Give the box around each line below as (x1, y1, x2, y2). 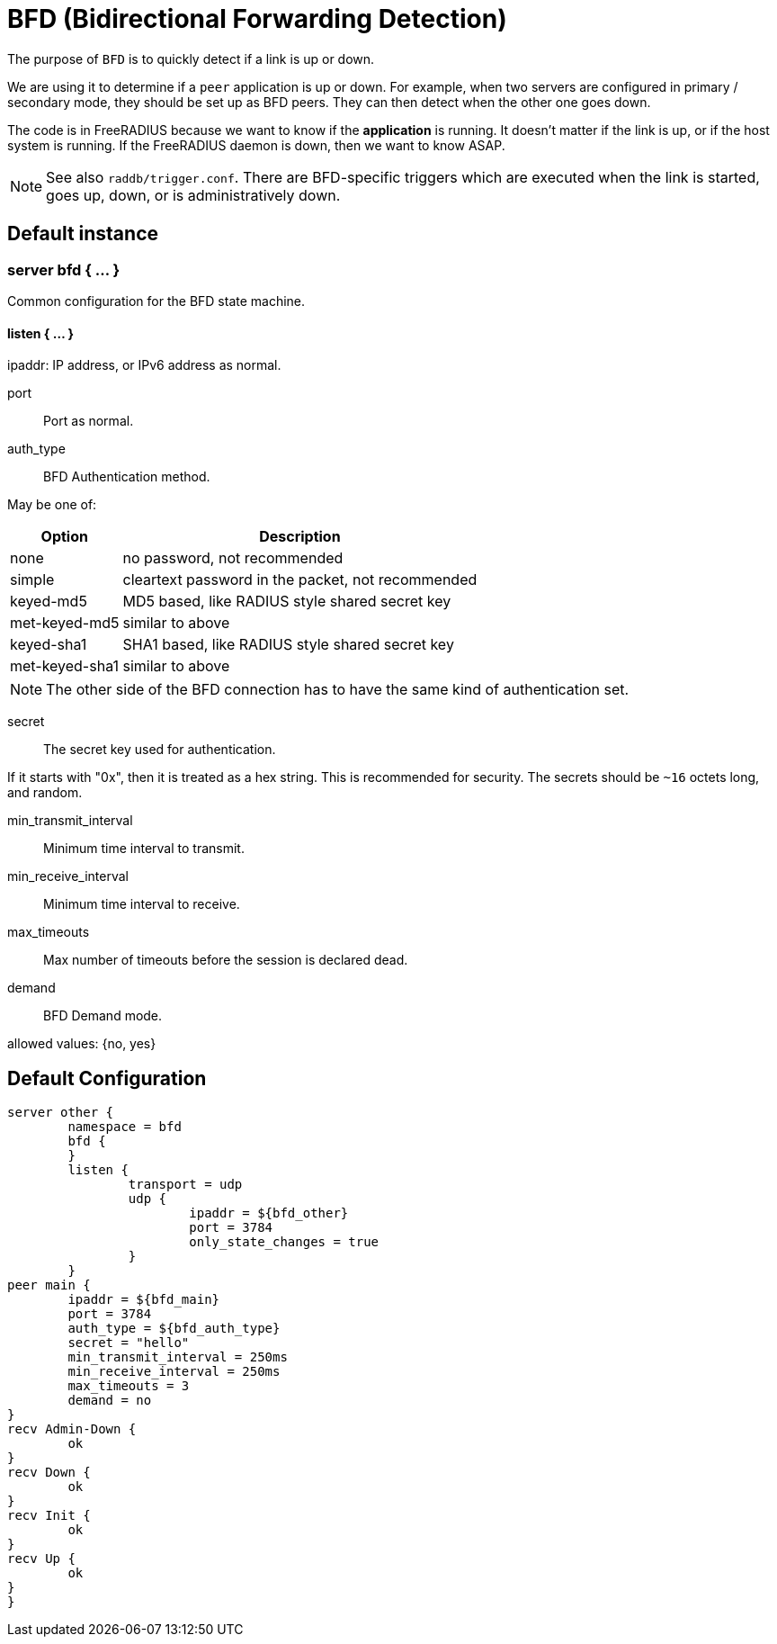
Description (259, 527, 341, 546)
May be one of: (7, 497, 97, 513)
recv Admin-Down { (7, 1422, 137, 1437)
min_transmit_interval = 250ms (67, 1350, 288, 1365)
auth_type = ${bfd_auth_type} (67, 1321, 281, 1336)
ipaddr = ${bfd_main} (67, 1292, 220, 1307)
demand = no (67, 1393, 152, 1408)
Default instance (7, 222, 158, 246)
